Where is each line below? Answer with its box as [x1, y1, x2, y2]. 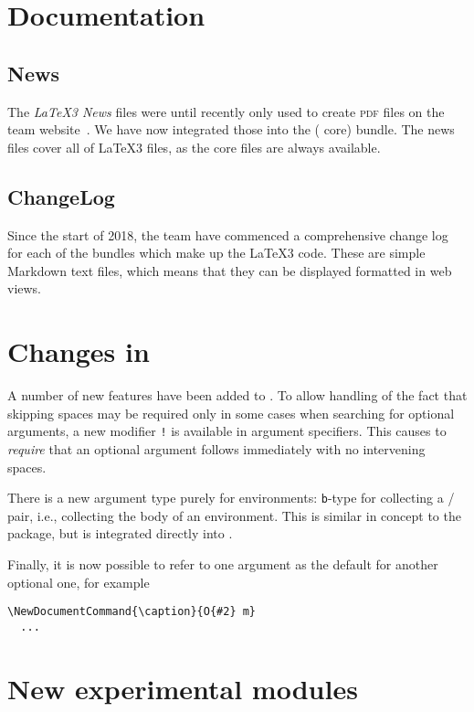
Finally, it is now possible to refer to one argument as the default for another [7, 554, 438, 573]
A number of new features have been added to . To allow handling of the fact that [7, 386, 468, 405]
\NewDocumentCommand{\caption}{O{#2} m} [7, 605, 257, 619]
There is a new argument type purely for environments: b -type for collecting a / [7, 488, 455, 507]
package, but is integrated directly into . [7, 524, 233, 543]
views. [7, 279, 42, 298]
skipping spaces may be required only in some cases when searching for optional [7, 403, 455, 422]
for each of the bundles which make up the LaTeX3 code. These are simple [7, 243, 426, 262]
